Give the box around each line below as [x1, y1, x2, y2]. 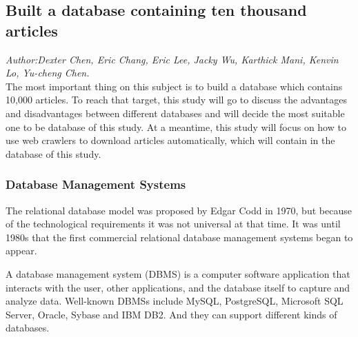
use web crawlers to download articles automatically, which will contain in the [6, 133, 335, 147]
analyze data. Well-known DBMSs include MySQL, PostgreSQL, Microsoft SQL [6, 294, 344, 308]
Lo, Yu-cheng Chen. [6, 65, 90, 80]
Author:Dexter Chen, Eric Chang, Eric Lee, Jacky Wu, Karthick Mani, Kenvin [6, 52, 339, 66]
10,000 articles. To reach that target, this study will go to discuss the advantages [6, 92, 347, 107]
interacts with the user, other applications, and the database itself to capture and [6, 280, 350, 294]
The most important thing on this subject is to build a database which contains [6, 79, 343, 93]
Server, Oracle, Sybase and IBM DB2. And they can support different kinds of [6, 307, 337, 321]
